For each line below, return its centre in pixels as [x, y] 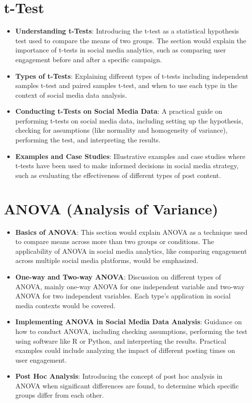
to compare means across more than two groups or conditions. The [115, 241]
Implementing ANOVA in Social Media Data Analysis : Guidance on [128, 322]
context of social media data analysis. [71, 95]
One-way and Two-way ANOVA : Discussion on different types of [118, 276]
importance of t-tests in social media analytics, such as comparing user [121, 50]
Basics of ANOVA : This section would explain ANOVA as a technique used [131, 232]
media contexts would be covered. [65, 305]
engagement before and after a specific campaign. [89, 59]
